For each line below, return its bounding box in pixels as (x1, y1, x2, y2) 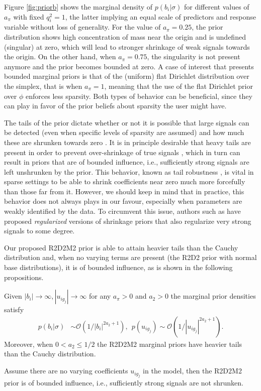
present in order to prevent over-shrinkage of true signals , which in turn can (4, 147, 240, 157)
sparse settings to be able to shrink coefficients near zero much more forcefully (4, 176, 245, 187)
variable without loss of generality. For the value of (4, 22, 161, 32)
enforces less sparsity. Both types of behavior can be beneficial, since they (26, 90, 252, 101)
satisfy (4, 304, 24, 315)
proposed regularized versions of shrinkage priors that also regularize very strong (4, 215, 251, 226)
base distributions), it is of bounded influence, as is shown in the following (4, 262, 233, 273)
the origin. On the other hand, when (4, 51, 116, 62)
